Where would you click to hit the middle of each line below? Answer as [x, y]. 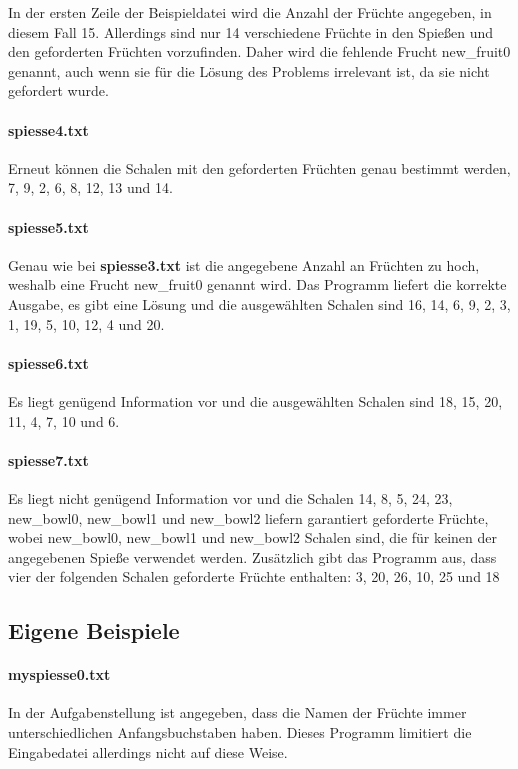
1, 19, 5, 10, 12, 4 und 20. [86, 323]
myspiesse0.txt [59, 674]
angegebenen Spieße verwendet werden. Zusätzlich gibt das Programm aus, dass [252, 556]
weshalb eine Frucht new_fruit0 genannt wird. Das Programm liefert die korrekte [257, 284]
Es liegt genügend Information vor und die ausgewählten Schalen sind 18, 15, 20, [255, 400]
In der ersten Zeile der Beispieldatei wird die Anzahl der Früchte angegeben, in [250, 12]
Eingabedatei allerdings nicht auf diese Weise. [148, 751]
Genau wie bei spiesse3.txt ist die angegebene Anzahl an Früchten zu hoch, [244, 264]
